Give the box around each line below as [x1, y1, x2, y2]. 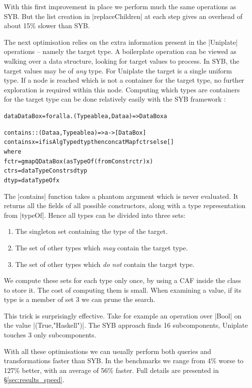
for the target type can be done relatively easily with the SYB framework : [4, 94, 226, 104]
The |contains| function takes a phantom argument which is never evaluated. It [4, 191, 238, 201]
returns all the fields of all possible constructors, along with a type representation [4, 200, 246, 211]
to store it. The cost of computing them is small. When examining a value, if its [4, 284, 241, 295]
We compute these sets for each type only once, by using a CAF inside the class [4, 275, 241, 285]
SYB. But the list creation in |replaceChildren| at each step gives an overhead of [4, 11, 243, 21]
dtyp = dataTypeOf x [4, 176, 60, 184]
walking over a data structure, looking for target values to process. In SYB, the [4, 55, 239, 66]
